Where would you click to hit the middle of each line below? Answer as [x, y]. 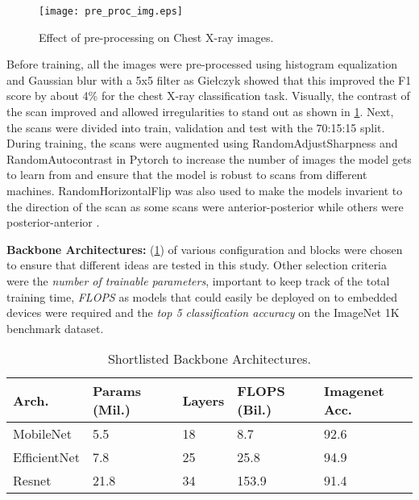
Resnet [32, 481]
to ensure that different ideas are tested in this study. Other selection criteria [197, 265]
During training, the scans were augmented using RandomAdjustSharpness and [202, 143]
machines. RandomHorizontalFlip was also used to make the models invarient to [205, 190]
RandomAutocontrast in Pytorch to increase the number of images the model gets [209, 158]
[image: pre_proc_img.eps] [111, 11]
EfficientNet [46, 457]
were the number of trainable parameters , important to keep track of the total [198, 280]
